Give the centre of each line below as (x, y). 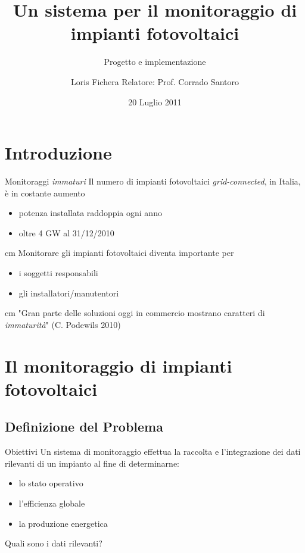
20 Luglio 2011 (155, 101)
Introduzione (58, 153)
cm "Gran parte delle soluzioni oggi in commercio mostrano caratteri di (135, 313)
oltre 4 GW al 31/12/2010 (66, 232)
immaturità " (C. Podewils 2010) (63, 324)
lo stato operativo (51, 483)
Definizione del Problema (84, 427)
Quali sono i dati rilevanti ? (54, 543)
